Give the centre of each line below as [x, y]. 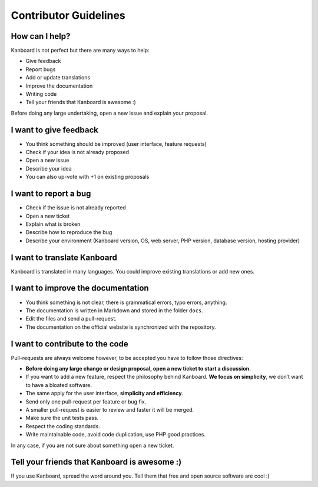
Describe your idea [49, 168]
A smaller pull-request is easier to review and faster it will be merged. [110, 409]
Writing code [41, 94]
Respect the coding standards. [63, 426]
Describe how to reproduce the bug [69, 232]
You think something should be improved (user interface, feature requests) [116, 144]
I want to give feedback [54, 130]
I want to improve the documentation [80, 288]
